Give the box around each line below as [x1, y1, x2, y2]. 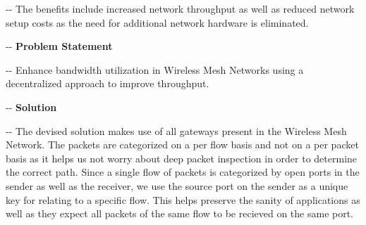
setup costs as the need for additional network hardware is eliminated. [6, 15, 309, 30]
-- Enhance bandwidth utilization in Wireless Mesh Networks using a [6, 62, 304, 77]
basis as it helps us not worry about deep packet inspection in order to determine [6, 150, 358, 165]
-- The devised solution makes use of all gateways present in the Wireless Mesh [6, 123, 347, 138]
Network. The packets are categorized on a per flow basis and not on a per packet [6, 137, 359, 152]
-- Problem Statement [6, 39, 113, 53]
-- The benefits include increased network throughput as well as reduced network [6, 1, 355, 15]
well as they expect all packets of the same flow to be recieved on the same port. [6, 206, 354, 221]
